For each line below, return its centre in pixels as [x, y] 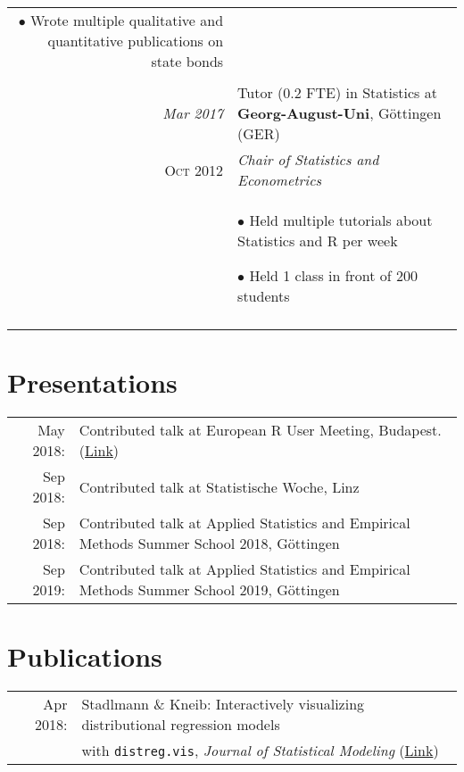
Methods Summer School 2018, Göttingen [209, 544]
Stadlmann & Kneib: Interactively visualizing [223, 704]
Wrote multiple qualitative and [127, 20]
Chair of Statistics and [308, 159]
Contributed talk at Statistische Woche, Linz [219, 486]
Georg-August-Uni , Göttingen [340, 113]
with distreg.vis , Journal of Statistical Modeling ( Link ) [260, 751]
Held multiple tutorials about [341, 220]
